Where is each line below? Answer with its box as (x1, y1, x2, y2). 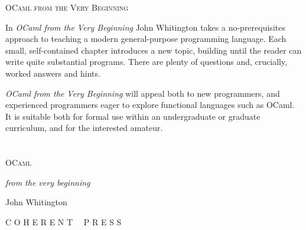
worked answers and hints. (5, 67, 100, 79)
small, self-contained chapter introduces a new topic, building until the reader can (5, 44, 302, 56)
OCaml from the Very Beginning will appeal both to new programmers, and (5, 87, 280, 99)
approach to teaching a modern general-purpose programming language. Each (5, 32, 287, 45)
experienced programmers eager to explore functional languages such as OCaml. (5, 98, 295, 111)
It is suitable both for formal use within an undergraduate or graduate (5, 110, 261, 122)
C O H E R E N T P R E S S (5, 215, 122, 228)
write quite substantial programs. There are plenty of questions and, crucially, (5, 55, 288, 68)
